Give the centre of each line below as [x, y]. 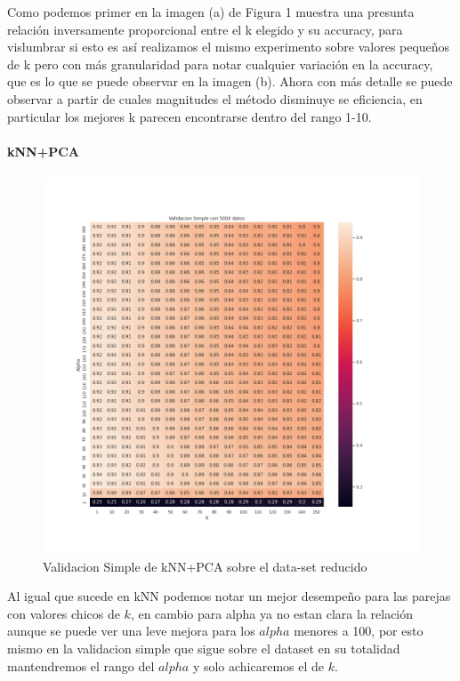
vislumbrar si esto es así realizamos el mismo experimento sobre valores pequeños [229, 47]
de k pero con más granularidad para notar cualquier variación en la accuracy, [220, 64]
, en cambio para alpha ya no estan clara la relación [272, 613]
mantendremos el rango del [81, 665]
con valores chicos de [64, 613]
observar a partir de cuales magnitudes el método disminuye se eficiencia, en [215, 98]
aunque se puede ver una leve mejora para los [131, 631]
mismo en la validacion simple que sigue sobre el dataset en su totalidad [204, 648]
